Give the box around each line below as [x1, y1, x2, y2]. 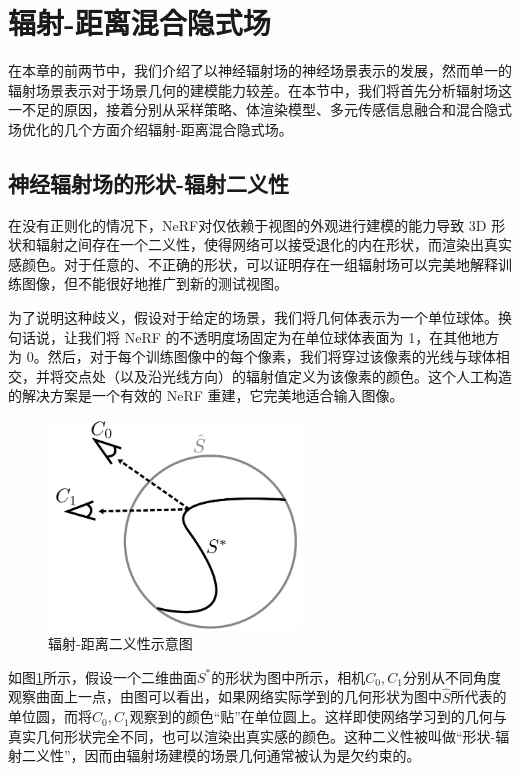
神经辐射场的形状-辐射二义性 [8, 167, 290, 198]
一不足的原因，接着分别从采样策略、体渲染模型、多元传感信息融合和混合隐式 [8, 99, 512, 120]
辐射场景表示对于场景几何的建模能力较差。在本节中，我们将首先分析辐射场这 [8, 79, 512, 100]
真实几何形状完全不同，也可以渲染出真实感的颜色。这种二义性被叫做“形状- [8, 725, 496, 746]
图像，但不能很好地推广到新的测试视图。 [21, 273, 288, 294]
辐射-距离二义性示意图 [48, 633, 193, 654]
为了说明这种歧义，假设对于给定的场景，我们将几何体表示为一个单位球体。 [8, 307, 498, 328]
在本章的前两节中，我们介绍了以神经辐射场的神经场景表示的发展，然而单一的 [8, 60, 512, 81]
